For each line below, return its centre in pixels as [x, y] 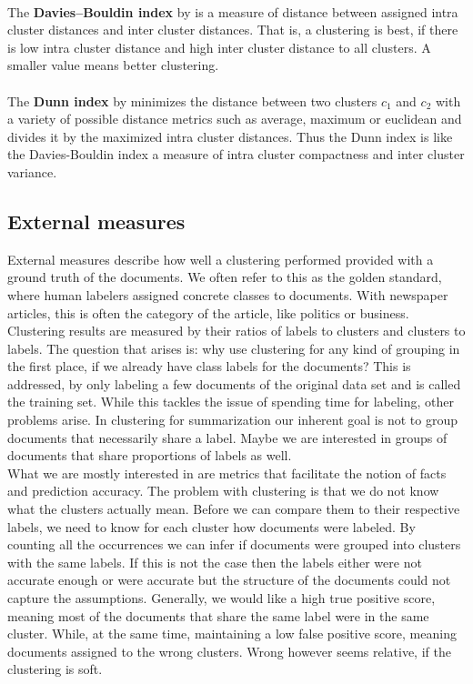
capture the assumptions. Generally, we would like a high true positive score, [221, 598]
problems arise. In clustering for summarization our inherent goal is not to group [232, 420]
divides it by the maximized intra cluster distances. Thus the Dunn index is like [230, 136]
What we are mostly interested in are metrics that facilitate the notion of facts [227, 473]
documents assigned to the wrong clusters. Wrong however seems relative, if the [229, 651]
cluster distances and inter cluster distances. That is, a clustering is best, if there [233, 30]
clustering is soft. [55, 669]
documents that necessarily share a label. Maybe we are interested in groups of [227, 437]
